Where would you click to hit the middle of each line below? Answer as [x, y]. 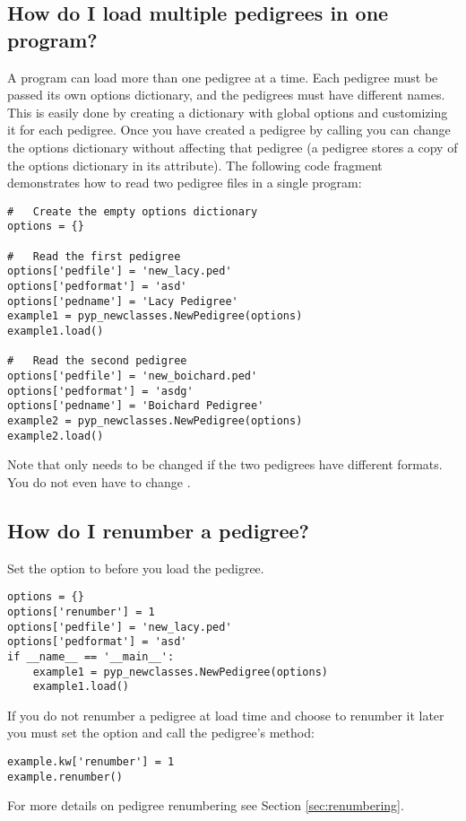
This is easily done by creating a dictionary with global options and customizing [228, 112]
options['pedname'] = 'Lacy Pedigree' [123, 301]
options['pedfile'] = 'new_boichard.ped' [133, 376]
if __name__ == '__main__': [91, 656]
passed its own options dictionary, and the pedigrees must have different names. [226, 95]
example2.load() [56, 436]
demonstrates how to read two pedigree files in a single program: [185, 183]
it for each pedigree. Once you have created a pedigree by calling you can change [229, 130]
